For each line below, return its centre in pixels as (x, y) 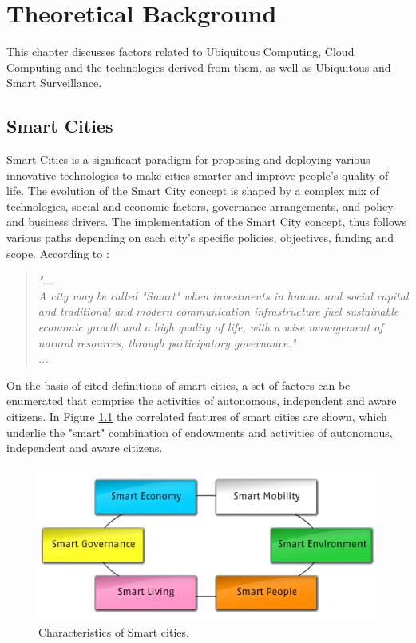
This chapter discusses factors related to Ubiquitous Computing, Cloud (180, 52)
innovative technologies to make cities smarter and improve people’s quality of (198, 175)
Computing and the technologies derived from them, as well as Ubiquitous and (199, 67)
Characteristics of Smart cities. (114, 631)
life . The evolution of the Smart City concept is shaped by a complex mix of (193, 191)
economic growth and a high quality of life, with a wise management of (210, 327)
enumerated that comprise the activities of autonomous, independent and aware (202, 401)
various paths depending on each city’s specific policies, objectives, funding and (200, 238)
